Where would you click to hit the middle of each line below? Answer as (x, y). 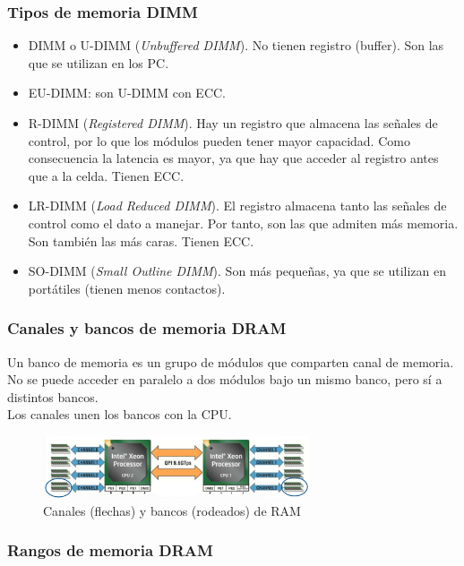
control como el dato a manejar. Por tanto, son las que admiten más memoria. (243, 223)
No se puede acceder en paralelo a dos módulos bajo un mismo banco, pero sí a (225, 379)
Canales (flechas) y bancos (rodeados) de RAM (172, 510)
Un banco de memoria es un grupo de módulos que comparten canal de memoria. (231, 361)
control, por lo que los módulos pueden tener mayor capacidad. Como (219, 140)
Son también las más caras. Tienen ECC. (141, 240)
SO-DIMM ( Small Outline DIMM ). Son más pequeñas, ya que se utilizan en (237, 271)
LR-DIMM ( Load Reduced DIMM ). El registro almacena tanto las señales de (237, 206)
